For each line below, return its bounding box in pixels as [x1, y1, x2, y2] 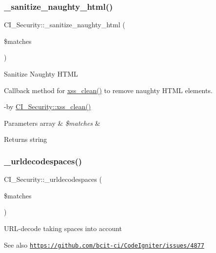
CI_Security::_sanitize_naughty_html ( [4, 19, 125, 30]
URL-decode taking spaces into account [4, 223, 122, 233]
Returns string [4, 134, 47, 144]
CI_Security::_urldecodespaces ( [4, 174, 102, 184]
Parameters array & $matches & [4, 117, 100, 128]
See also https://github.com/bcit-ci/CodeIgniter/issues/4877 [4, 239, 204, 250]
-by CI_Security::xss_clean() [4, 101, 91, 112]
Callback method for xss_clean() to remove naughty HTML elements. [4, 85, 213, 95]
